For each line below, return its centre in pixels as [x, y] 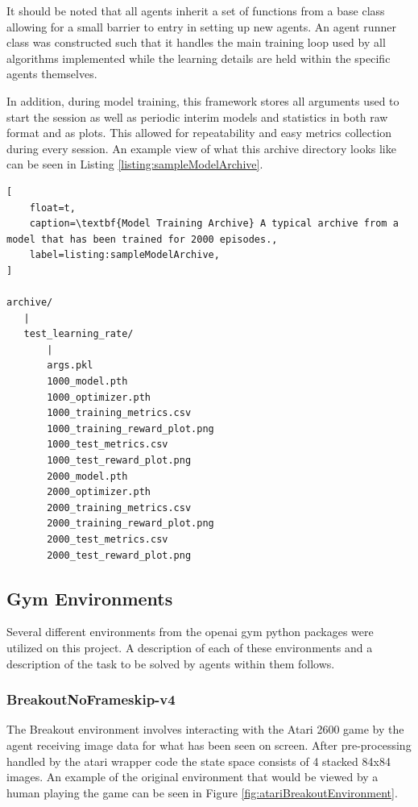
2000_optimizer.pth [99, 492]
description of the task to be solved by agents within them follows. [171, 663]
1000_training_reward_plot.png [130, 428]
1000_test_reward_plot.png [119, 461]
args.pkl [70, 366]
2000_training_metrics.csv [119, 507]
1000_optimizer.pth [99, 397]
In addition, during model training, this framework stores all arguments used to [203, 100]
